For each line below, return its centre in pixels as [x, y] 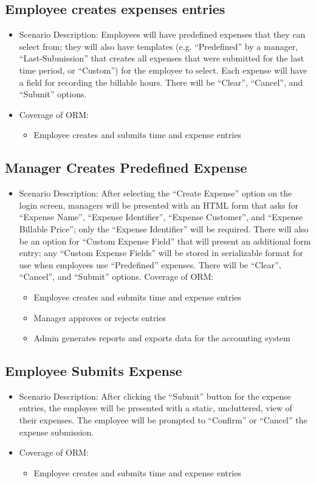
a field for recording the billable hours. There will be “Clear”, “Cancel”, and [161, 82]
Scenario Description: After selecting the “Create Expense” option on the [156, 193]
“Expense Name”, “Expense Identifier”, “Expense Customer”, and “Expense [161, 217]
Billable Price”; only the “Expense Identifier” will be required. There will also [164, 228]
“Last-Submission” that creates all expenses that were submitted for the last [162, 58]
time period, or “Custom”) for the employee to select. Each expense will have [163, 70]
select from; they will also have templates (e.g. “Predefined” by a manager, [159, 46]
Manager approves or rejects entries [100, 317]
